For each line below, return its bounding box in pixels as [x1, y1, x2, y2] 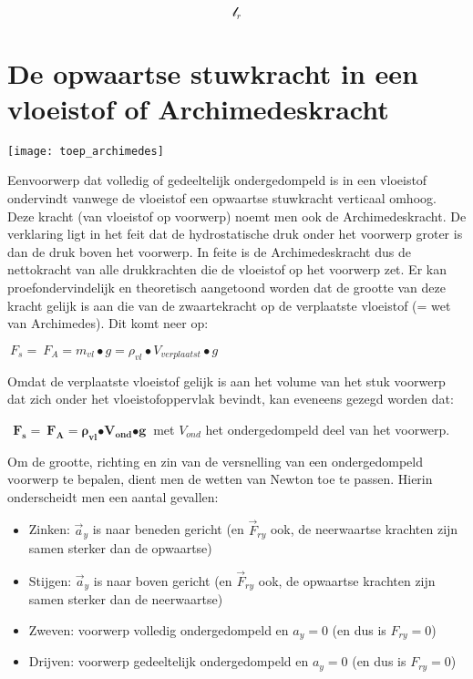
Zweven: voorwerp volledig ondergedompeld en [28, 620, 289, 639]
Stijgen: [28, 571, 72, 590]
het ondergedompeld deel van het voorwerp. [205, 419, 450, 438]
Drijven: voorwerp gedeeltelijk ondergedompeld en [28, 652, 309, 671]
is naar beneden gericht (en [92, 520, 244, 539]
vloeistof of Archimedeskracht [7, 89, 389, 127]
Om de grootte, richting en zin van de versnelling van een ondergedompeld [7, 451, 424, 470]
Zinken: [28, 520, 70, 539]
